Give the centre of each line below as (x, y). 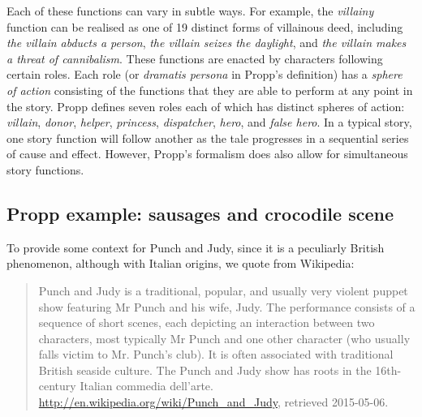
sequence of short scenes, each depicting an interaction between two (207, 322)
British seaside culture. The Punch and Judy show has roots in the (205, 370)
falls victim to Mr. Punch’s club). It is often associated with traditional (216, 354)
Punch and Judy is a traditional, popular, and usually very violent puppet (223, 290)
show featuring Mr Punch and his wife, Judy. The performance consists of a (227, 306)
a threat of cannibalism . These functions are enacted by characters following (195, 58)
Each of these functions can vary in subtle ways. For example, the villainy (190, 11)
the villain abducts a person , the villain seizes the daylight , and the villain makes (207, 43)
